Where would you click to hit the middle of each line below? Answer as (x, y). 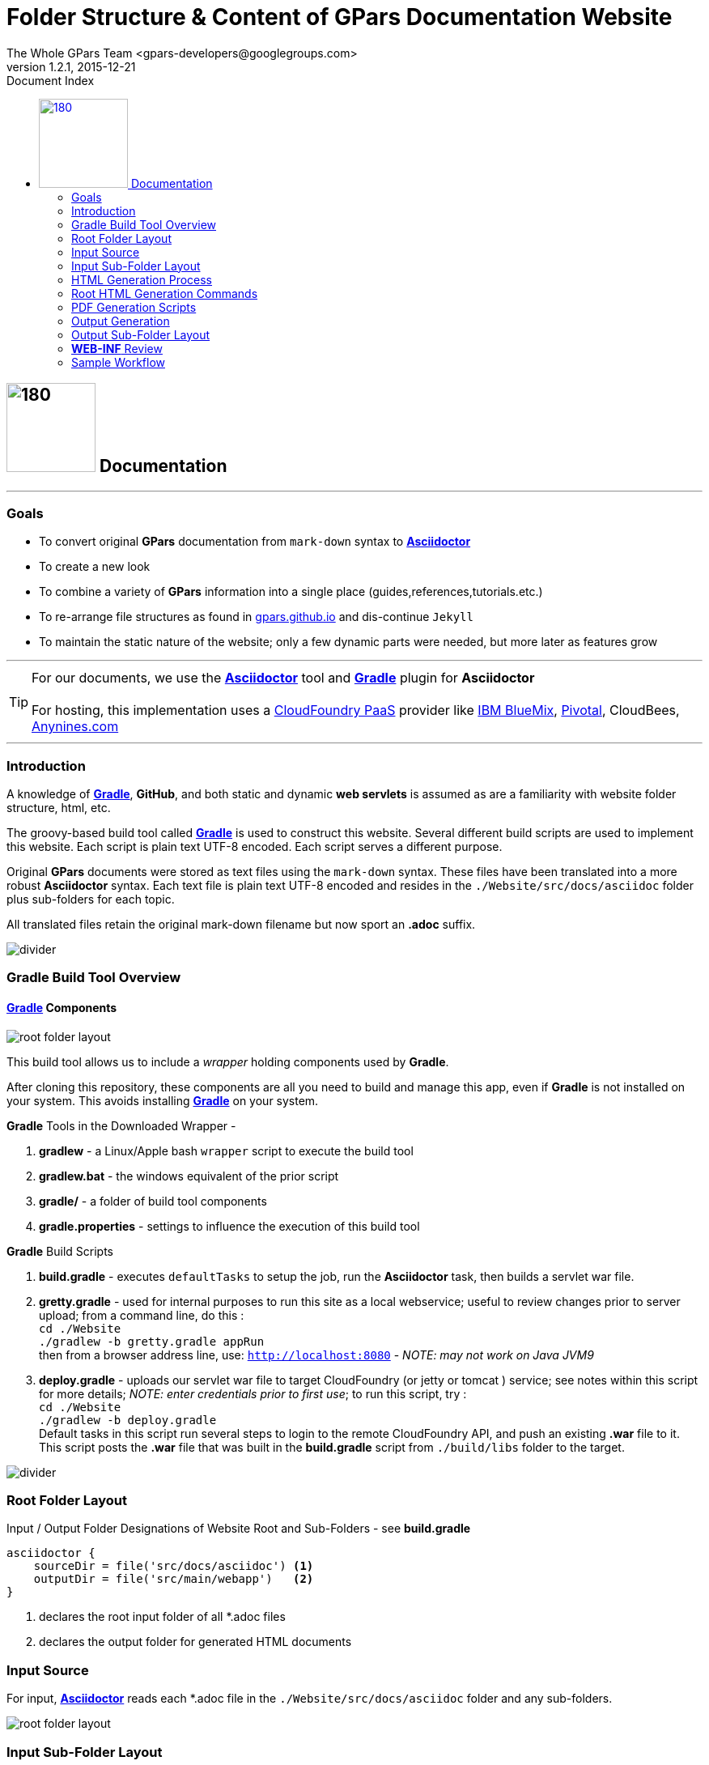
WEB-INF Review (117, 348)
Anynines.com (75, 727)
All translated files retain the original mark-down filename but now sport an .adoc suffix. (241, 925)
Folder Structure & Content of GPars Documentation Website (340, 17)
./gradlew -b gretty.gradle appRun (152, 1341)
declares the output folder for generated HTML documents (195, 1642)
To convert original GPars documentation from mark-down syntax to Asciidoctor (255, 542)
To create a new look (95, 567)
